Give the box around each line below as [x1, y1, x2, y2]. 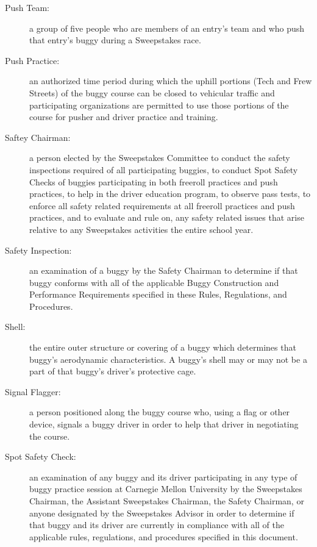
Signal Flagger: [5, 385, 61, 398]
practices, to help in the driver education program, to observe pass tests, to [29, 187, 311, 200]
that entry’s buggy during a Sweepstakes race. [29, 34, 201, 46]
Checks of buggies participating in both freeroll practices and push [29, 175, 278, 188]
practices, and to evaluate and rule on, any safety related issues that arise [29, 211, 304, 224]
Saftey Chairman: [5, 130, 71, 143]
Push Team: [5, 1, 49, 13]
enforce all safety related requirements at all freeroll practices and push [29, 199, 295, 212]
